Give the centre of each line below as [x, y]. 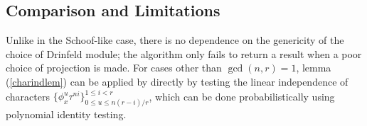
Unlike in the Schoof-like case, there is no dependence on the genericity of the [175, 40]
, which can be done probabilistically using [242, 96]
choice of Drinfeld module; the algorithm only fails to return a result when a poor [184, 53]
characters [28, 96]
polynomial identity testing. [66, 114]
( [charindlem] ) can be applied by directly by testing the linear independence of [177, 81]
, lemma [314, 68]
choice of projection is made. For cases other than [114, 68]
